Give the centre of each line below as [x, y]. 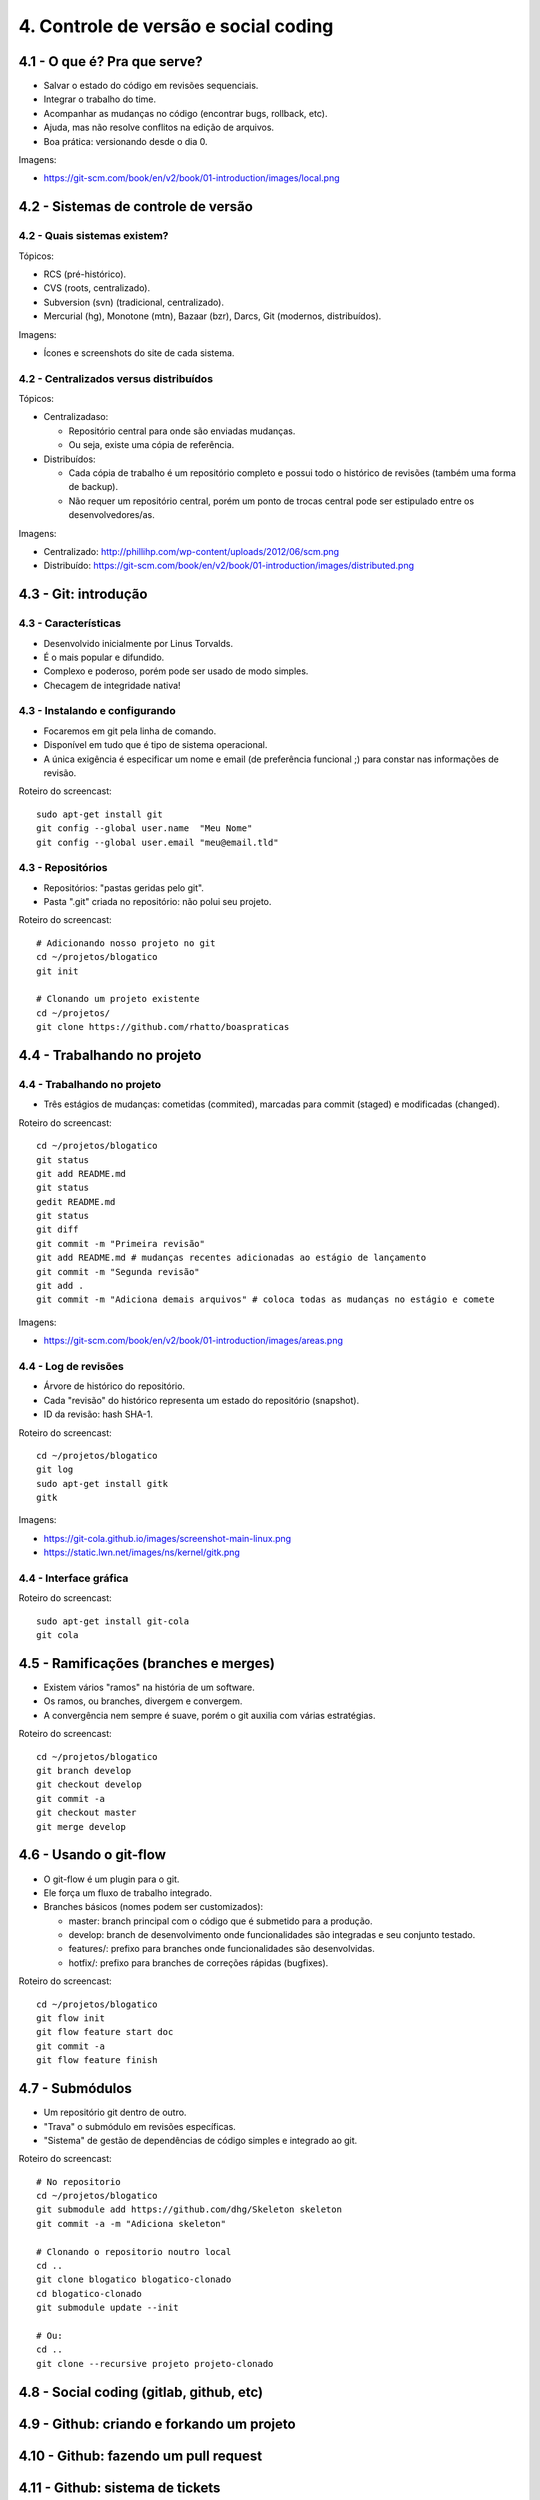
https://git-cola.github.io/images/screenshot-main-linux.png [167, 1538]
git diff [57, 1229]
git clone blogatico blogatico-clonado [134, 2279]
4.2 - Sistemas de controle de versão [136, 206]
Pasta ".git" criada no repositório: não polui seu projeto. [157, 902]
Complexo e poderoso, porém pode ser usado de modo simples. [176, 671]
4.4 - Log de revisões [71, 1366]
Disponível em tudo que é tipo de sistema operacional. [155, 745]
